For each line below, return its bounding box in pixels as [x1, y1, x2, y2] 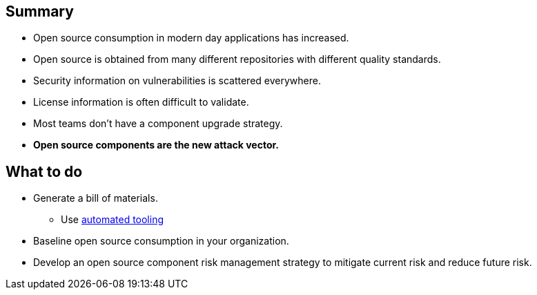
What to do [6, 162, 83, 180]
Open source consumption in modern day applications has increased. [33, 32, 349, 44]
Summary [6, 3, 74, 20]
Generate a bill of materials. [33, 192, 158, 204]
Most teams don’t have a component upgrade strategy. [33, 117, 283, 130]
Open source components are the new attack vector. [33, 139, 279, 151]
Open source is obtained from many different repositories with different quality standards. [33, 53, 441, 66]
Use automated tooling [61, 213, 164, 226]
